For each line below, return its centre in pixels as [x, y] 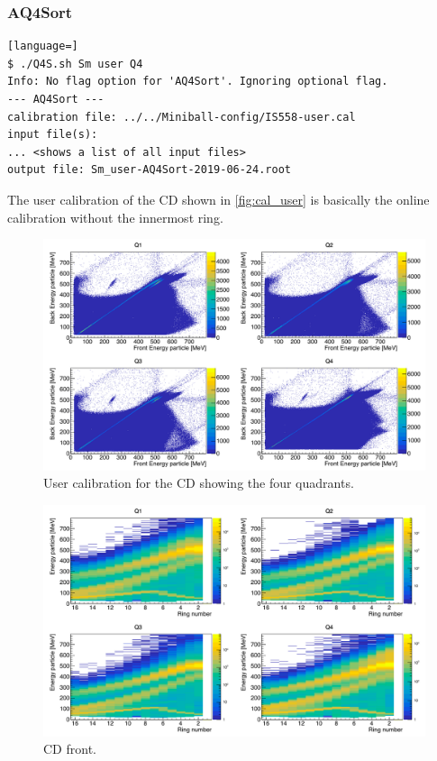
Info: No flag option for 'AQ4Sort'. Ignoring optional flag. [198, 82]
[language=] [43, 46]
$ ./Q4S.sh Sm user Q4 [75, 64]
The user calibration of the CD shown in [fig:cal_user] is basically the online [218, 199]
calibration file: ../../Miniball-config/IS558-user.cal [182, 117]
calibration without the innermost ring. [115, 217]
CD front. [70, 749]
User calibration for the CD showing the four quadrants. [199, 483]
